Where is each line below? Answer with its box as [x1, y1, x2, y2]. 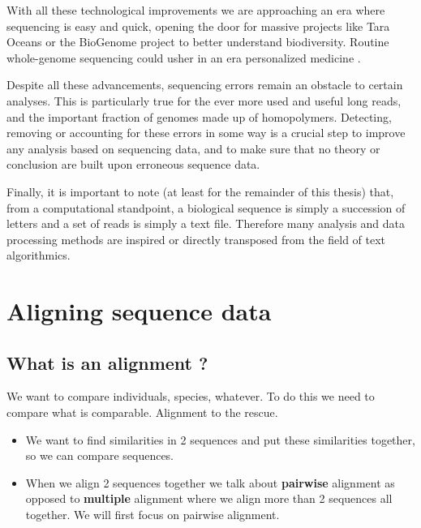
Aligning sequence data [6, 294, 272, 328]
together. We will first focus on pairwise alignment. [25, 506, 280, 523]
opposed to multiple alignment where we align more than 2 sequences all [25, 490, 393, 507]
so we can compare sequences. [25, 447, 174, 464]
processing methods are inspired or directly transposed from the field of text [6, 230, 386, 247]
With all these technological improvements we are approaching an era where [6, 2, 385, 18]
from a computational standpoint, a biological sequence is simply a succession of [6, 199, 406, 216]
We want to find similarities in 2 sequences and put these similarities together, [25, 431, 415, 448]
